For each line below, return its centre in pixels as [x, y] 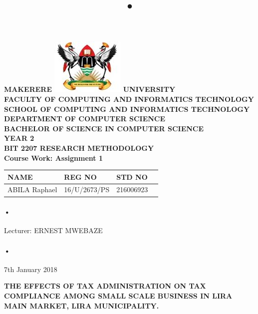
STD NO [132, 176]
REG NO [80, 176]
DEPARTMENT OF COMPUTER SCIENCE [85, 119]
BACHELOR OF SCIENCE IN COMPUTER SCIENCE [104, 128]
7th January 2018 [31, 269]
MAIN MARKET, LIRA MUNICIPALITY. [82, 305]
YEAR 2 [19, 138]
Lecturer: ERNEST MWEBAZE [53, 230]
